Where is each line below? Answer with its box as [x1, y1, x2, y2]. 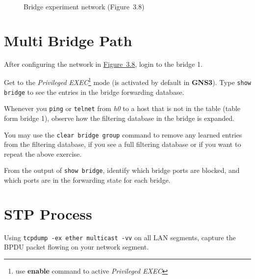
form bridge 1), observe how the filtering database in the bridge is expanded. [4, 112, 234, 123]
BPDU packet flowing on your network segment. [4, 242, 149, 252]
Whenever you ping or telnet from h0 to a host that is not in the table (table [4, 103, 241, 113]
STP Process [4, 203, 92, 223]
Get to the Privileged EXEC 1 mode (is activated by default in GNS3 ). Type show [4, 76, 251, 87]
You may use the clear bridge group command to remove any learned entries [4, 129, 242, 139]
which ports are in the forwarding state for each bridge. [4, 175, 171, 185]
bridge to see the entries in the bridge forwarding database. [4, 86, 184, 97]
